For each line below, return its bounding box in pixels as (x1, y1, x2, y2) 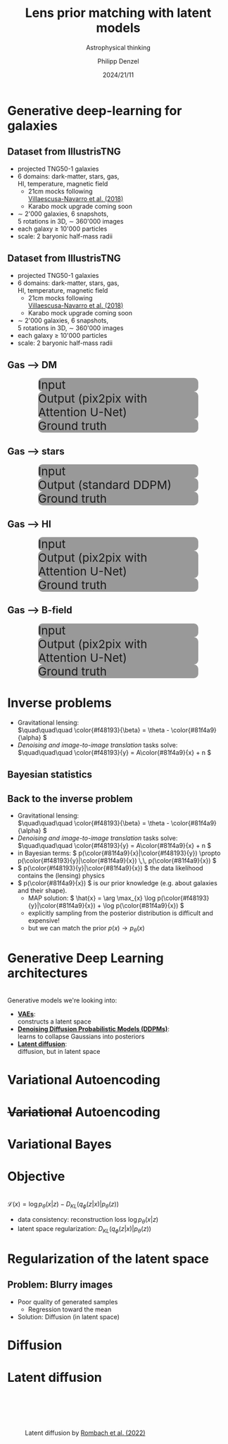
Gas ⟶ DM (7, 358, 58, 371)
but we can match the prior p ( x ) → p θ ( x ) (27, 923, 146, 934)
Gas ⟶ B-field (7, 605, 72, 617)
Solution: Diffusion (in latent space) (17, 1312, 120, 1321)
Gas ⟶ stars (7, 445, 65, 457)
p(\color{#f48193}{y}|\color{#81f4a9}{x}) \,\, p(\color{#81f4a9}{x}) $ (17, 856, 217, 865)
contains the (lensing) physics (17, 871, 106, 880)
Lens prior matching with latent (25, 5, 212, 21)
